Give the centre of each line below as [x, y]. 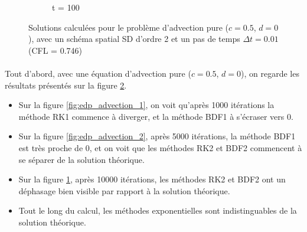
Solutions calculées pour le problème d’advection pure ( [129, 27]
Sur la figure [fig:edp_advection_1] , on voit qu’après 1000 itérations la [146, 105]
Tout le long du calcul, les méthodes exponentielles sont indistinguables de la [158, 210]
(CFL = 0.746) [55, 50]
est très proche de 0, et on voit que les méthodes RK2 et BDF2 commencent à [160, 147]
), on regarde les [270, 73]
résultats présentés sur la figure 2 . [66, 85]
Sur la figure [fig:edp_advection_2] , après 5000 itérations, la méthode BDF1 [157, 136]
